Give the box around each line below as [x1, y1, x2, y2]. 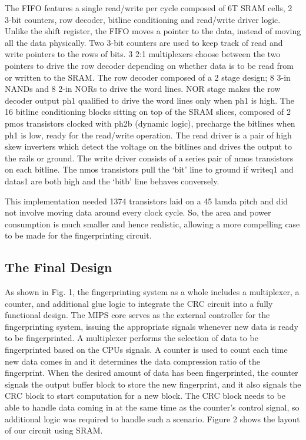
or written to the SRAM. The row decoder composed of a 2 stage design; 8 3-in [5, 71, 291, 83]
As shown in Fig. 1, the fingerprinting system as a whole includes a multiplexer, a [5, 286, 300, 298]
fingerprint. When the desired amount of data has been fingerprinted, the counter [5, 366, 298, 379]
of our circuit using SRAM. [5, 424, 103, 436]
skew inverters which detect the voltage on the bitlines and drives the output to [5, 140, 292, 153]
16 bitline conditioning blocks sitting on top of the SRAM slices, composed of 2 [5, 105, 291, 118]
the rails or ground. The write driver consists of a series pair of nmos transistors [5, 151, 294, 164]
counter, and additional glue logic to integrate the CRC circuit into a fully [5, 297, 273, 309]
